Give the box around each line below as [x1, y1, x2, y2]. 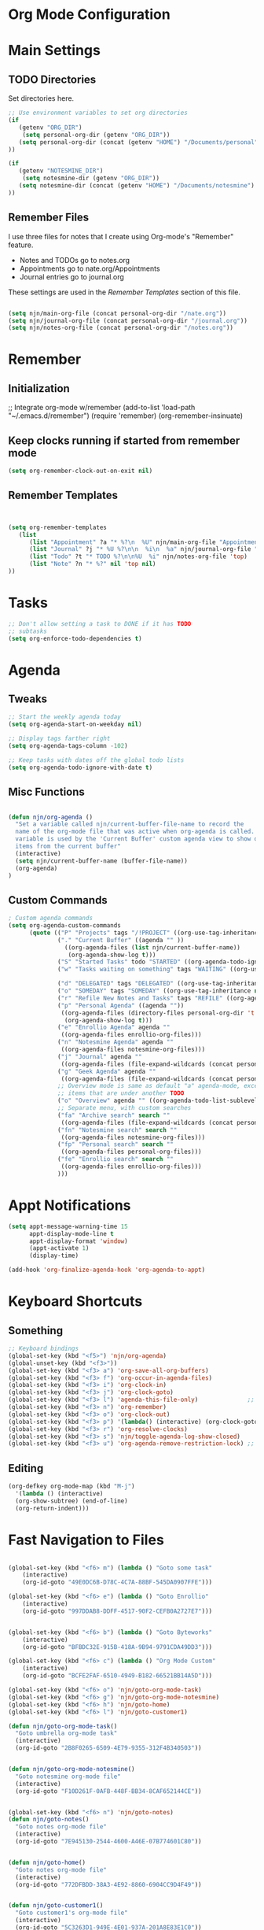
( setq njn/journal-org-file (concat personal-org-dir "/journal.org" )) [8, 316, 247, 324]
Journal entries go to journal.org [19, 272, 124, 281]
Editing [8, 1462, 44, 1475]
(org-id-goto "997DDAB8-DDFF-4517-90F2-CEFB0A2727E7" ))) [22, 1607, 213, 1615]
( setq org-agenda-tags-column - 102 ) [8, 742, 128, 750]
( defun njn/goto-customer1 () [8, 1902, 104, 1910]
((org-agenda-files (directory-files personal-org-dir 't [60, 1009, 255, 1017]
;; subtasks [8, 627, 47, 635]
